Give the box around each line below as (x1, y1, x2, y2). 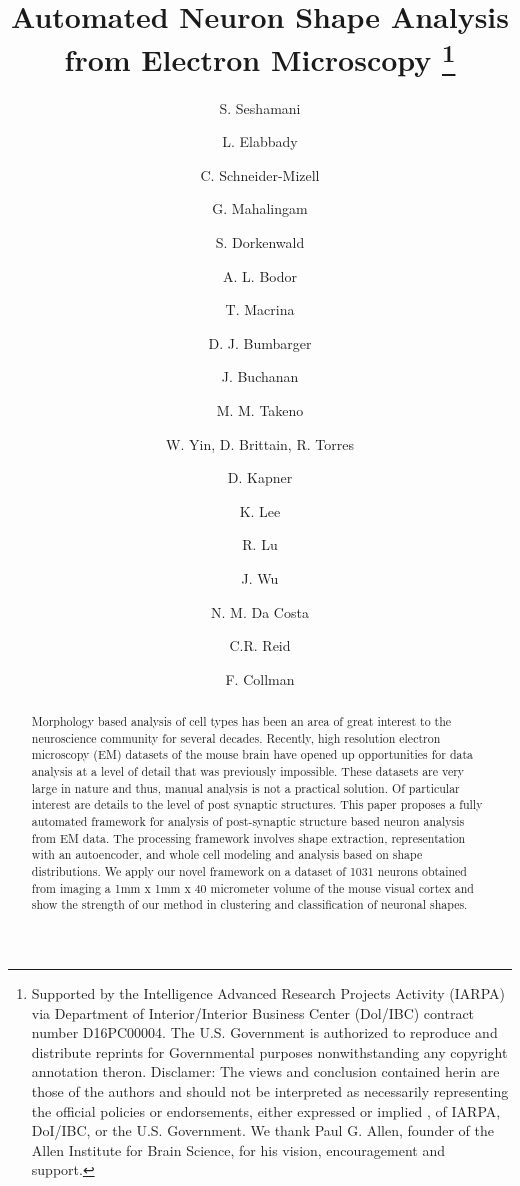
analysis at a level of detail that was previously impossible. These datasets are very (31, 763, 465, 780)
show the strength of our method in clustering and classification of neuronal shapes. (31, 896, 468, 913)
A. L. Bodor (223, 265, 297, 286)
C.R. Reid (229, 635, 291, 656)
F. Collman (225, 668, 295, 689)
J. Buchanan (221, 366, 299, 387)
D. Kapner (227, 467, 293, 488)
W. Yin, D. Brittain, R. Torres (166, 433, 354, 454)
